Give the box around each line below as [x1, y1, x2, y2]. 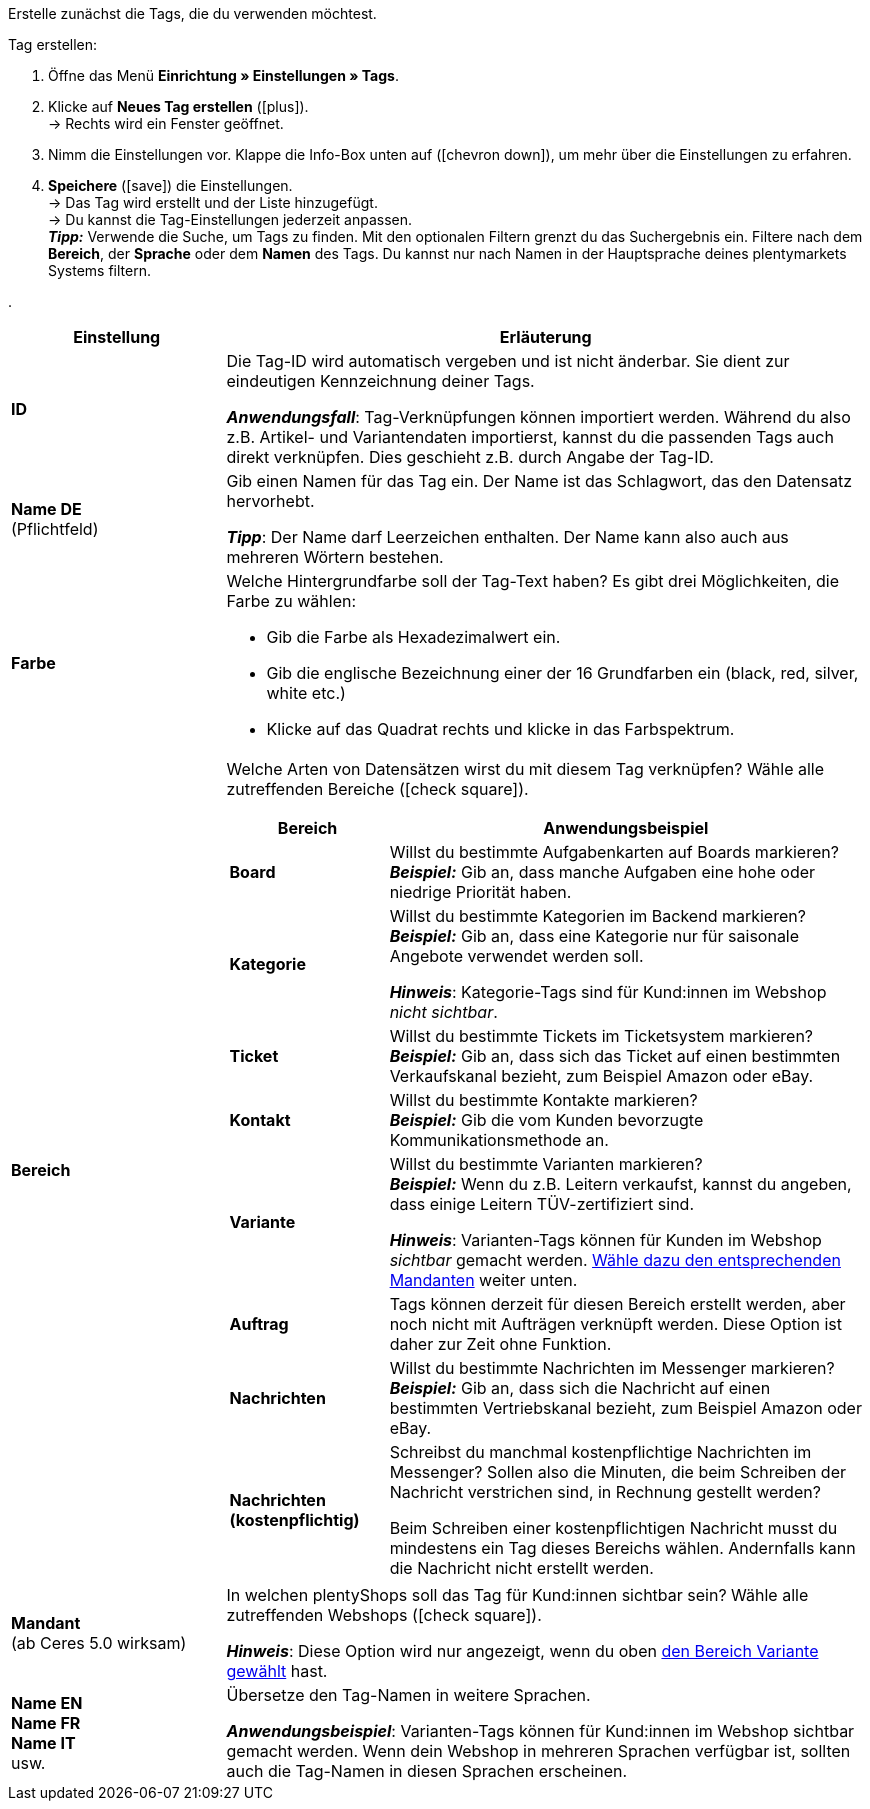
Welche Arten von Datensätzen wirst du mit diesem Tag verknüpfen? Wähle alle [226, 759, 825, 779]
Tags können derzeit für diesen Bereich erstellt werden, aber [389, 1294, 846, 1314]
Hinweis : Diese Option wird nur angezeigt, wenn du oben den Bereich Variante [226, 1641, 819, 1661]
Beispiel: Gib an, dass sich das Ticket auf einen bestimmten [389, 1046, 841, 1066]
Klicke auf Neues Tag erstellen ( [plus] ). [48, 98, 309, 115]
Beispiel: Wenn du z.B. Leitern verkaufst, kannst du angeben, [389, 1174, 852, 1194]
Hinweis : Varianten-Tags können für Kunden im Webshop [389, 1230, 822, 1250]
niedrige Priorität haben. [389, 882, 572, 902]
